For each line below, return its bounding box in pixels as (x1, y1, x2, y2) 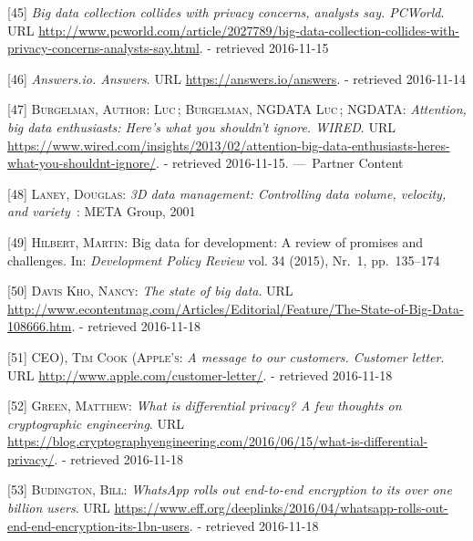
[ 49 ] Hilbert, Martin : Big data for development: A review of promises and (7, 232, 424, 251)
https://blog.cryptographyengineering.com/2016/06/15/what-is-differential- (7, 432, 428, 451)
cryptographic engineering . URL (7, 413, 184, 432)
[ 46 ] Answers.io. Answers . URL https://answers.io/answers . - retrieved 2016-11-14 (7, 68, 466, 88)
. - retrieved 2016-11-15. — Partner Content (156, 153, 404, 172)
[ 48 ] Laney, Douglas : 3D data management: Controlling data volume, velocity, (7, 183, 447, 203)
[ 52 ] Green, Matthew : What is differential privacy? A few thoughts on (7, 396, 402, 415)
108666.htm (7, 317, 72, 336)
